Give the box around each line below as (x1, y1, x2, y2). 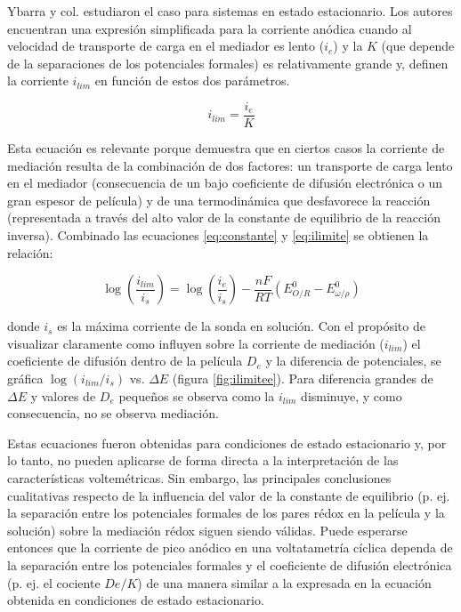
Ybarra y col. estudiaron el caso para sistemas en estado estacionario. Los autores (7, 2, 453, 20)
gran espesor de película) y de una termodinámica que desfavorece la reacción (7, 190, 431, 209)
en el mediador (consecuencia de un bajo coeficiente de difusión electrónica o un (7, 173, 443, 192)
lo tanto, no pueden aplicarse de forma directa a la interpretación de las (7, 451, 399, 470)
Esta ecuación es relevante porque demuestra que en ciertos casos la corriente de (7, 139, 445, 157)
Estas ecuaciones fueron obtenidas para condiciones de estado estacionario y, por (7, 433, 447, 452)
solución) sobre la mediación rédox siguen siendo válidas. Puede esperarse (7, 520, 408, 539)
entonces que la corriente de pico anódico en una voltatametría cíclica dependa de (7, 538, 453, 557)
